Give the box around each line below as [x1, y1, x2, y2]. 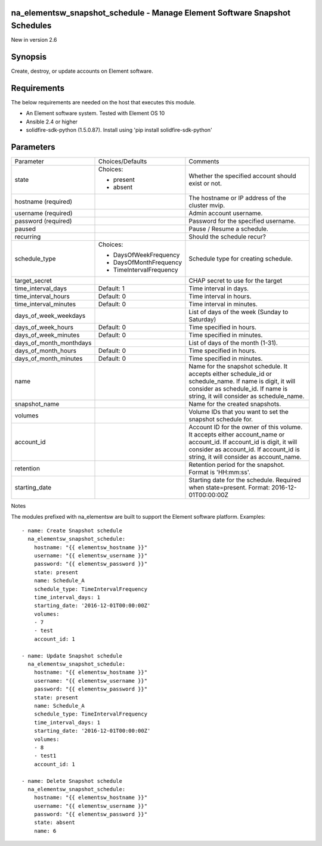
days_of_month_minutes [14, 355, 83, 362]
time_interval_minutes [14, 300, 76, 308]
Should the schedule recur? [188, 233, 267, 241]
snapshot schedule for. [188, 415, 253, 423]
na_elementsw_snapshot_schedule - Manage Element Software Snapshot [11, 8, 291, 18]
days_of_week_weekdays [14, 312, 86, 320]
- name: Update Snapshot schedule [21, 652, 122, 659]
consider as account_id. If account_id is [188, 445, 301, 453]
